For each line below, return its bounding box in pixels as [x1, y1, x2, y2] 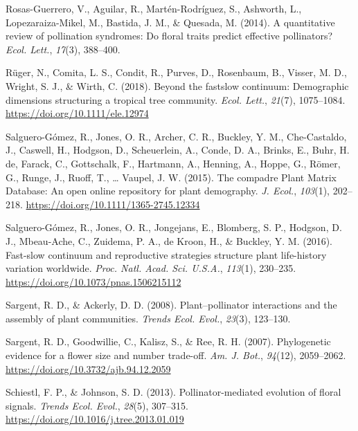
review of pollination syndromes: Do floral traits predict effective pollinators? [6, 28, 333, 43]
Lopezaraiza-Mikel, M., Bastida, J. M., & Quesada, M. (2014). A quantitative [6, 15, 335, 29]
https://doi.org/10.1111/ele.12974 [6, 106, 149, 120]
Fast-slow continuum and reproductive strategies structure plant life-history [6, 247, 327, 262]
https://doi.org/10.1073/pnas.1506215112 [6, 274, 181, 288]
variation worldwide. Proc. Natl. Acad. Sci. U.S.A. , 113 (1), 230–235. [6, 261, 296, 275]
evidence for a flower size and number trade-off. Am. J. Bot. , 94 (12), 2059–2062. [6, 348, 346, 363]
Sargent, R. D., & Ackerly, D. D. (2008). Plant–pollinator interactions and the [6, 297, 337, 312]
